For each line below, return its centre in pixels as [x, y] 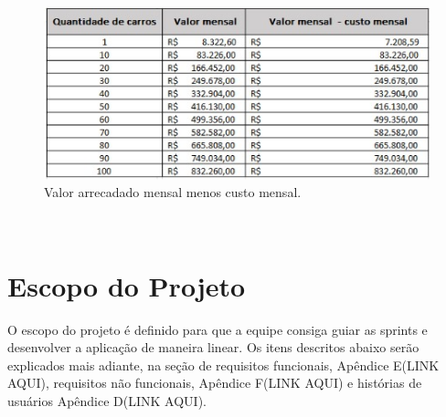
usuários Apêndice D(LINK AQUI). [107, 401]
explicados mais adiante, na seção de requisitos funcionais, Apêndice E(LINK [223, 365]
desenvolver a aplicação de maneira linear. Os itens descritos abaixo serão [213, 347]
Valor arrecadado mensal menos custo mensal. [173, 192]
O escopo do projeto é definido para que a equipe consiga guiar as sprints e [218, 329]
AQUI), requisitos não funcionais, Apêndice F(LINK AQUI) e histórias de [215, 383]
